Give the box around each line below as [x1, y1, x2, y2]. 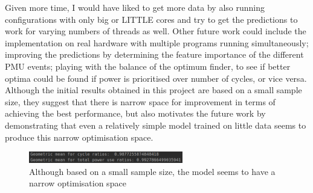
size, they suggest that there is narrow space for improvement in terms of [5, 95, 276, 108]
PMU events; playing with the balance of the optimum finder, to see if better [5, 60, 291, 72]
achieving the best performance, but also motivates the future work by [5, 107, 266, 120]
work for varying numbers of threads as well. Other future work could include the [5, 25, 306, 37]
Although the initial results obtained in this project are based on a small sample [5, 84, 302, 96]
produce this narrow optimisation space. [5, 130, 153, 143]
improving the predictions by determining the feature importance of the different [5, 48, 304, 61]
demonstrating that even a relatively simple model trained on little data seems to [5, 118, 306, 131]
